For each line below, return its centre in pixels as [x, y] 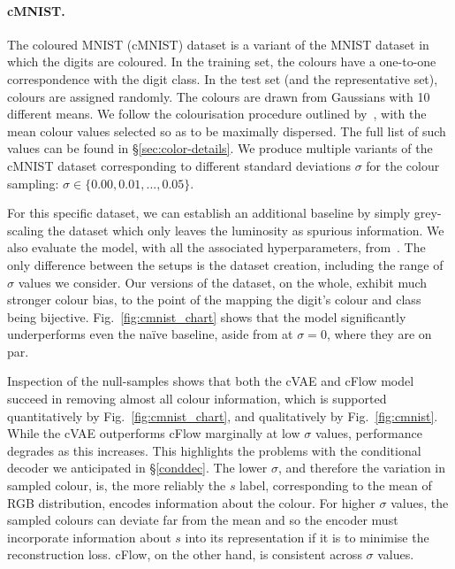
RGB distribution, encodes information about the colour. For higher [191, 502]
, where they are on [379, 334]
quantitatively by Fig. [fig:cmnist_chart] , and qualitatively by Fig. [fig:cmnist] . [223, 415]
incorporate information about [89, 537]
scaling [26, 230]
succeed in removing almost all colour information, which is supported [197, 399]
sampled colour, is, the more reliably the [117, 485]
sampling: [33, 183]
